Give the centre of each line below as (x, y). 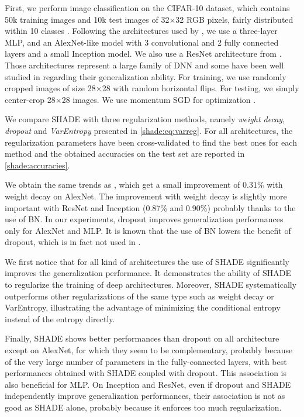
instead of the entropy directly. (60, 318)
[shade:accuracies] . (37, 165)
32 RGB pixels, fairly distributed (234, 19)
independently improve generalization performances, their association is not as (145, 396)
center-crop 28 (30, 99)
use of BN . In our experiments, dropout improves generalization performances (144, 219)
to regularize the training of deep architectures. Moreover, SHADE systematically (151, 285)
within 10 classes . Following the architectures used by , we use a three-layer (141, 31)
